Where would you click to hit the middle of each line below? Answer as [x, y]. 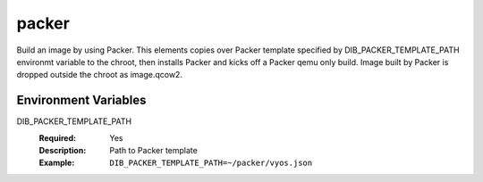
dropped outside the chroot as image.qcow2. [100, 75]
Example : [57, 163]
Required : [57, 137]
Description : [63, 151]
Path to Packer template [154, 151]
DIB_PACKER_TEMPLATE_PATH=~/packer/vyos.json [211, 163]
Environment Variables [81, 100]
